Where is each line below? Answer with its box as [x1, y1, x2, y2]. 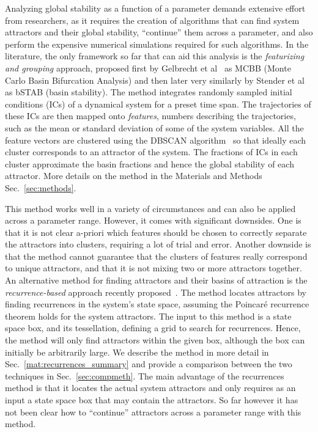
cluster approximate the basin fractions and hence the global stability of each [5, 157, 294, 170]
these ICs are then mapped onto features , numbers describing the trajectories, [5, 109, 296, 122]
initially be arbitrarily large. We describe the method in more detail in [5, 345, 269, 358]
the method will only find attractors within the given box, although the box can [5, 334, 305, 346]
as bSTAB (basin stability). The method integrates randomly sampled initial [5, 86, 292, 98]
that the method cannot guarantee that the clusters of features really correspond [5, 249, 308, 262]
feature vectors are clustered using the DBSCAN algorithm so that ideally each [5, 133, 306, 146]
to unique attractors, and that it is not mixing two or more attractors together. [5, 262, 302, 274]
